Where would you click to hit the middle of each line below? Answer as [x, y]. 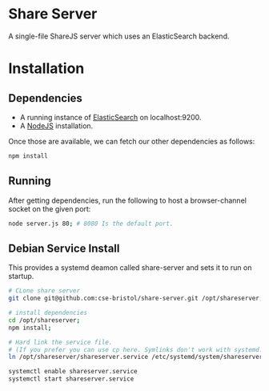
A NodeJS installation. [56, 126]
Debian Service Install [64, 248]
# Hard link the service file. [60, 342]
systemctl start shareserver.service [71, 379]
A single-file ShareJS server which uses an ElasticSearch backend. [119, 36]
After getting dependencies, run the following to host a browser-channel [127, 200]
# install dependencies [48, 313]
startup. [21, 276]
